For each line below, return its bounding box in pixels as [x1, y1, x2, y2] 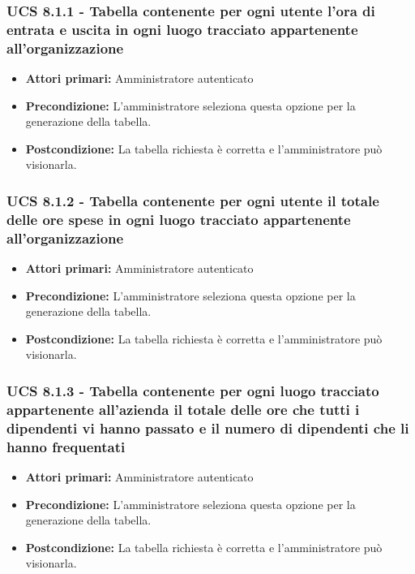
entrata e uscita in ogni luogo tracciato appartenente [6, 19, 358, 39]
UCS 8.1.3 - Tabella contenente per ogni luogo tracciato [6, 380, 379, 400]
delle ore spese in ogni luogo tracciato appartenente [6, 209, 351, 229]
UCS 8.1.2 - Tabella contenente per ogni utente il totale [6, 190, 379, 210]
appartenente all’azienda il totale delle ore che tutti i [6, 399, 360, 419]
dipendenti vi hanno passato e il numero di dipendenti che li [6, 417, 409, 438]
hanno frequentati [6, 436, 126, 456]
